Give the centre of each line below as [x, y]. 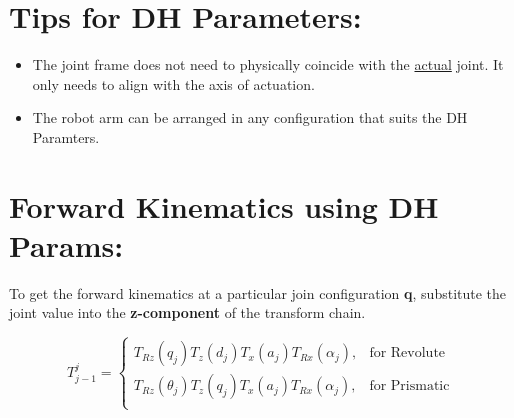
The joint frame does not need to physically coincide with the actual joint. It [268, 64]
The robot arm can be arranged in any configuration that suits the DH [250, 117]
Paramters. [66, 136]
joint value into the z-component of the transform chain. [187, 312]
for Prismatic [409, 386]
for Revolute [407, 353]
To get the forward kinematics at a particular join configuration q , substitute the [258, 292]
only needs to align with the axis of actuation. [173, 83]
